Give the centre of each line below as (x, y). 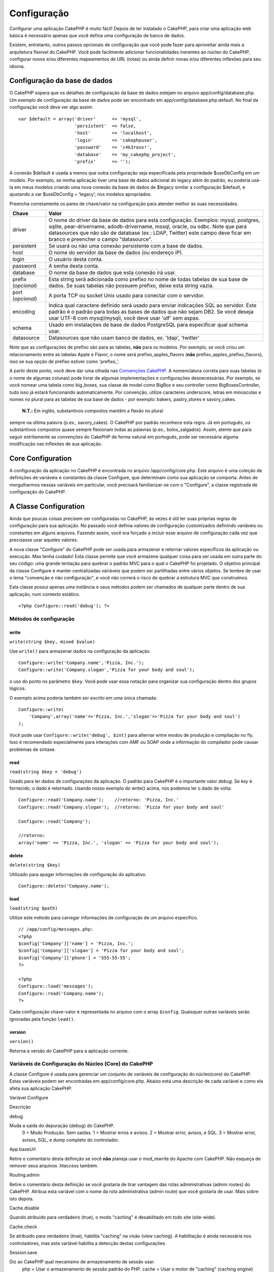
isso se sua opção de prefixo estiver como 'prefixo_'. (64, 362)
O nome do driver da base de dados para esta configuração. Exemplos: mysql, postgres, (154, 220)
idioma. (17, 66)
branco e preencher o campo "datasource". (100, 239)
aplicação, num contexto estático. (45, 594)
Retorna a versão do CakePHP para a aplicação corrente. (69, 1051)
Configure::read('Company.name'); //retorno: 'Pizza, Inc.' (99, 800)
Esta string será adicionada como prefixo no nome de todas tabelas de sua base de (148, 279)
